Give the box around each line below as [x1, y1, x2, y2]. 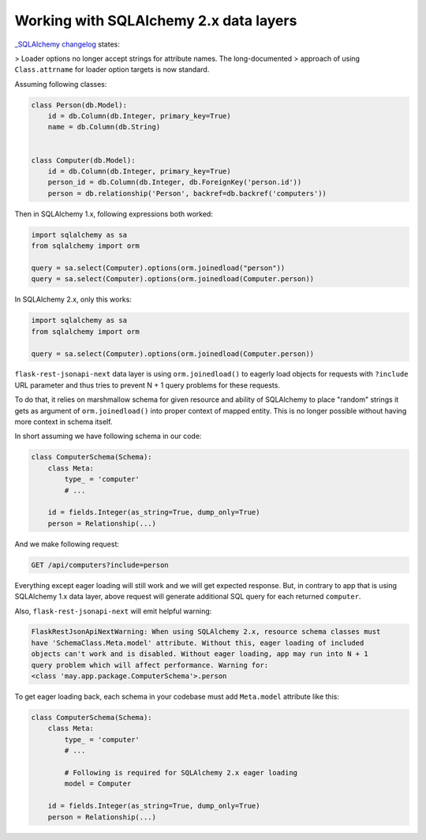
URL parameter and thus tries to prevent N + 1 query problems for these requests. [14, 380, 280, 390]
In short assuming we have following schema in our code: [14, 431, 202, 441]
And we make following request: [14, 539, 120, 549]
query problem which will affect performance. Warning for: [31, 660, 269, 669]
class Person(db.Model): [31, 100, 128, 110]
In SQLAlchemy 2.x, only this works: [14, 294, 132, 304]
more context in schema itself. [14, 417, 113, 426]
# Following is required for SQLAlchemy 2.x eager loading [64, 768, 298, 777]
